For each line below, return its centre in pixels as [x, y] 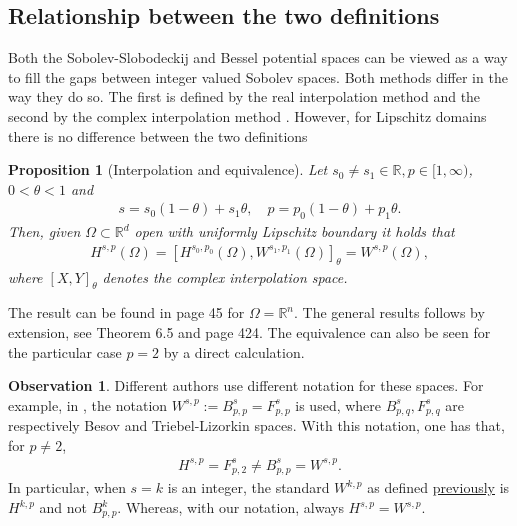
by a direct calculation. [234, 351]
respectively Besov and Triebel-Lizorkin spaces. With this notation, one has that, [256, 425]
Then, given [44, 231]
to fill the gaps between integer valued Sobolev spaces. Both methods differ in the [258, 76]
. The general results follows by [389, 312]
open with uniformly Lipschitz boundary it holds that [294, 231]
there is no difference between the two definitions [158, 135]
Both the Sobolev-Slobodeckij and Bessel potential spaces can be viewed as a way [258, 57]
